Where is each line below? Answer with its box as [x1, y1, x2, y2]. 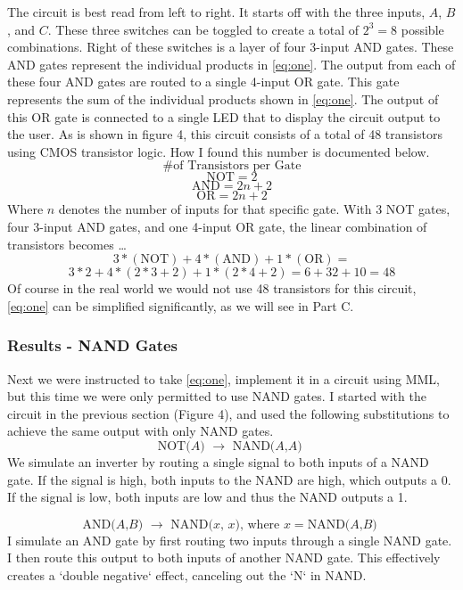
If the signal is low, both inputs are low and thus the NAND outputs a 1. [7, 488, 408, 506]
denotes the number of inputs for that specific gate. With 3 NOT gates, [58, 200, 451, 218]
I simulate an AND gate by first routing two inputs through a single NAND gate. [7, 530, 452, 549]
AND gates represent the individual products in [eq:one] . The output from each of [7, 54, 456, 73]
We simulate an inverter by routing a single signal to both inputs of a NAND [7, 452, 429, 471]
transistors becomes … [7, 234, 127, 253]
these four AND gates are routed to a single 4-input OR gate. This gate [7, 72, 400, 91]
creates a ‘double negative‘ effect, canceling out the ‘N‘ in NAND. [7, 565, 367, 584]
